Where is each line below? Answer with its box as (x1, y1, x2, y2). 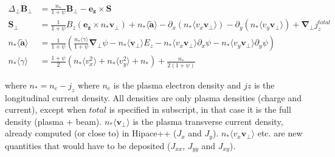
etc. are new (257, 127, 303, 139)
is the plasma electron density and (113, 78, 241, 91)
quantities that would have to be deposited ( (5, 139, 171, 152)
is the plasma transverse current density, (133, 115, 283, 127)
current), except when (5, 103, 86, 116)
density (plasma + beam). (5, 115, 102, 127)
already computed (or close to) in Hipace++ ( (5, 127, 177, 139)
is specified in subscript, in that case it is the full (109, 103, 291, 116)
